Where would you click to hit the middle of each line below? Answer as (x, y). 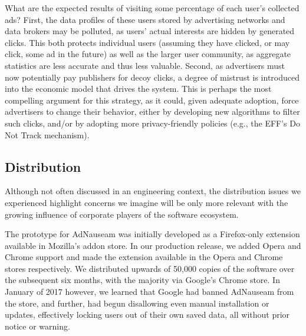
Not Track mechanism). (47, 134)
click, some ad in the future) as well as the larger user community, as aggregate (148, 54)
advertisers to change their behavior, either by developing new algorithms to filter (152, 112)
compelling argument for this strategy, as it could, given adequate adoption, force (152, 100)
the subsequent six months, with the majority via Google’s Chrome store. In (142, 280)
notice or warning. (37, 326)
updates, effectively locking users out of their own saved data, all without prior (147, 315)
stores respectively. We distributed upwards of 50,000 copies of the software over (150, 268)
